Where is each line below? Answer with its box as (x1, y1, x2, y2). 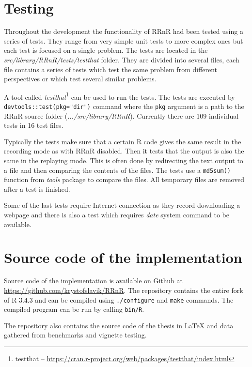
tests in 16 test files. (4, 120, 63, 130)
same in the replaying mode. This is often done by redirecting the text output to (4, 155, 243, 165)
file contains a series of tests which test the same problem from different (4, 64, 218, 74)
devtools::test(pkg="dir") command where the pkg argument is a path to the (4, 101, 244, 111)
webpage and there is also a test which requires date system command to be (4, 210, 229, 219)
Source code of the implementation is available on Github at (4, 275, 183, 286)
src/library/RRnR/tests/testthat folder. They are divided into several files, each (4, 54, 239, 64)
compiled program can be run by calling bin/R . (4, 304, 144, 314)
